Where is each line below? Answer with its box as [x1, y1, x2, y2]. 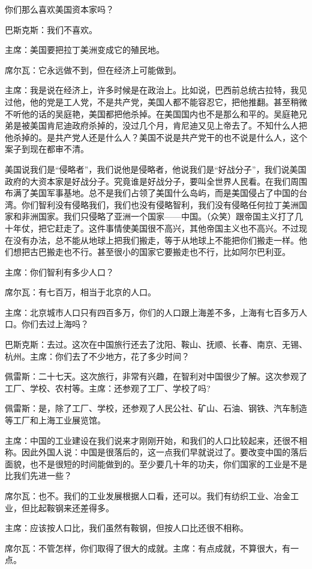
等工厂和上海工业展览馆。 [5, 414, 106, 426]
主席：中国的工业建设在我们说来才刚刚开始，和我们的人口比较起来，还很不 [5, 434, 299, 446]
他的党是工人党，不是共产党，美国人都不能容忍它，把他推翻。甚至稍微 [29, 95, 307, 108]
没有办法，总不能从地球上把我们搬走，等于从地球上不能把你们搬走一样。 [13, 233, 299, 246]
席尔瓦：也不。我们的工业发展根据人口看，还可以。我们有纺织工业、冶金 [5, 490, 290, 502]
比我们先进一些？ [5, 469, 72, 482]
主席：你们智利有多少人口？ [5, 265, 114, 278]
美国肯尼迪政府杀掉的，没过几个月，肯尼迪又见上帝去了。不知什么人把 [29, 119, 307, 132]
